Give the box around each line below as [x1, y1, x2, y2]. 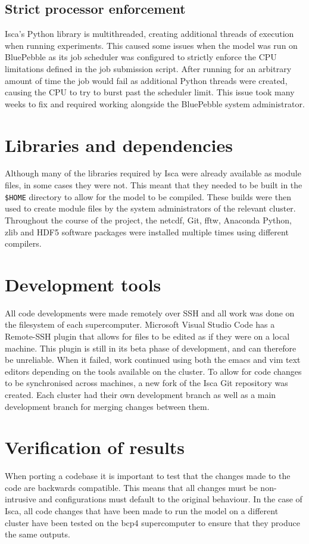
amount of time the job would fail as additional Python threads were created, [5, 74, 288, 86]
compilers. [5, 237, 42, 250]
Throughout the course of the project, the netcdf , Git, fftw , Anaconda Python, [5, 213, 292, 226]
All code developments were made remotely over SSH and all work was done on [5, 306, 295, 319]
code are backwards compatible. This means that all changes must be [5, 481, 258, 493]
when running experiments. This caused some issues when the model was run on [5, 39, 298, 51]
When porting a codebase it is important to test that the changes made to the [5, 470, 291, 482]
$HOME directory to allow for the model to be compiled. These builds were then [5, 190, 291, 203]
